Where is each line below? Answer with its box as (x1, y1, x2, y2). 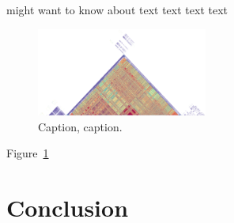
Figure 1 (6, 145, 49, 161)
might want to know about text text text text (6, 2, 228, 17)
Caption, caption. (38, 118, 123, 134)
